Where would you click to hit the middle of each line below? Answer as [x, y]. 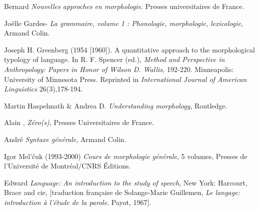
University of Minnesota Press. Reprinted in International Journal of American [125, 79]
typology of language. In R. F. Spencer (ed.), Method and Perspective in [114, 59]
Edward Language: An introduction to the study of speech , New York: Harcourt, [126, 182]
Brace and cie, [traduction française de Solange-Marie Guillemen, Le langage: [122, 192]
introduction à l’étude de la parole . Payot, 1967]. [78, 202]
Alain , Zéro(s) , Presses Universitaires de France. [79, 122]
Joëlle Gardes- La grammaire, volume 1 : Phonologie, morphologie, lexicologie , [123, 23]
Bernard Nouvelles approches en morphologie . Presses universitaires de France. [124, 6]
